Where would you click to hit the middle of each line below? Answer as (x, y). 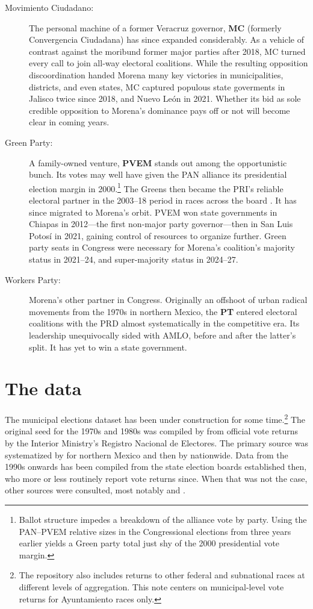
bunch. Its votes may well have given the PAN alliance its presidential (158, 174)
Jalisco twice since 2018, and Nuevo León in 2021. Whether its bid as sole (165, 98)
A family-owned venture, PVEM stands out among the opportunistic (158, 162)
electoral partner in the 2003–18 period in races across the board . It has (163, 200)
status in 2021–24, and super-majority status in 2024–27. (134, 259)
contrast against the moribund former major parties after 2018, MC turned (167, 51)
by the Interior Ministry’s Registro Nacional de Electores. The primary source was (156, 443)
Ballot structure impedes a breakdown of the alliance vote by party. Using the (163, 520)
